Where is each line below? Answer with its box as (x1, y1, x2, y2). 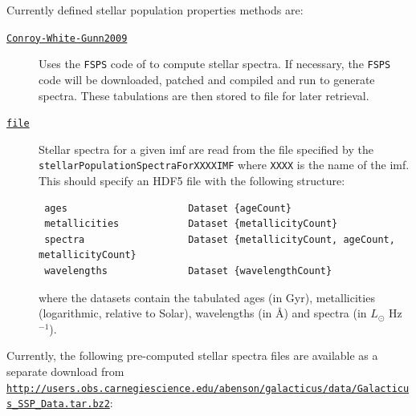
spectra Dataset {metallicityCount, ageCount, (44, 233, 395, 245)
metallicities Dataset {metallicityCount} (44, 218, 338, 230)
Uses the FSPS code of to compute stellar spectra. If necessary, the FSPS (39, 55, 391, 72)
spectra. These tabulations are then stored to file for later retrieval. (39, 87, 369, 103)
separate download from (6, 362, 124, 379)
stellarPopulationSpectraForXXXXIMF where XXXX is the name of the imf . (39, 156, 410, 173)
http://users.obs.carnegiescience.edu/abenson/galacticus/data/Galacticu (6, 382, 410, 394)
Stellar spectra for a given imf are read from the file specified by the (39, 140, 373, 157)
